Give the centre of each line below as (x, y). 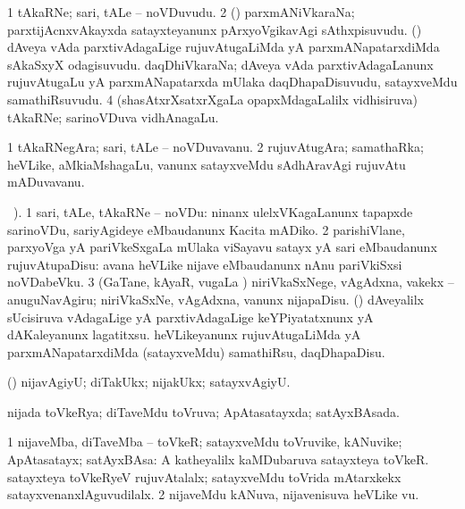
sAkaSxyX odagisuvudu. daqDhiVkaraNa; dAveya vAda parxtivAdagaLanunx (220, 64)
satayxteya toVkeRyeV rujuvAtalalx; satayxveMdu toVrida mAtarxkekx (204, 476)
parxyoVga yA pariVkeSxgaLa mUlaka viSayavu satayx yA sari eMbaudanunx (222, 247)
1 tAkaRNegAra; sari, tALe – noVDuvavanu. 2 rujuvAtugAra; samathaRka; (216, 147)
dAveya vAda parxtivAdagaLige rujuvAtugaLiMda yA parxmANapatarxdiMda (224, 47)
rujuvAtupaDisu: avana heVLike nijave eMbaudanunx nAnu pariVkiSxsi (205, 264)
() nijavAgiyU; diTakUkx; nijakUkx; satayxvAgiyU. (149, 382)
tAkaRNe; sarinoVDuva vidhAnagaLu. (113, 117)
